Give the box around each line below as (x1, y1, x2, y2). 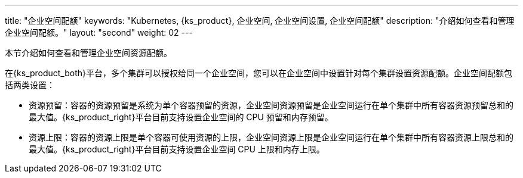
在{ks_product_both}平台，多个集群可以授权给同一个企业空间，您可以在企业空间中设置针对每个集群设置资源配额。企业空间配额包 (5, 68, 512, 78)
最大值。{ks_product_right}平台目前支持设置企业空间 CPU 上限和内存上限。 (29, 144, 325, 154)
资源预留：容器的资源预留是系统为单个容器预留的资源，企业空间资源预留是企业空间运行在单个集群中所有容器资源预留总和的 (29, 100, 513, 110)
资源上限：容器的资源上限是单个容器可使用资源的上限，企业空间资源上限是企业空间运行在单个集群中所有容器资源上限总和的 (29, 132, 513, 142)
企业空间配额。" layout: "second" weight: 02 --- (5, 27, 193, 38)
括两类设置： (5, 80, 55, 90)
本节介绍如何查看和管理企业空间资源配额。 (5, 48, 172, 58)
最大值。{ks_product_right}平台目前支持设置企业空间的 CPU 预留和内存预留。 (29, 112, 333, 122)
